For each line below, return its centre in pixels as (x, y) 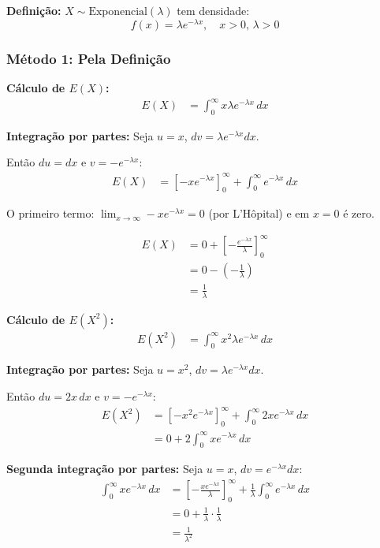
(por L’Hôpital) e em (259, 213)
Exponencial (118, 12)
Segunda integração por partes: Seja (105, 469)
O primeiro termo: (50, 213)
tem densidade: (213, 10)
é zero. (359, 213)
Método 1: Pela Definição (89, 58)
